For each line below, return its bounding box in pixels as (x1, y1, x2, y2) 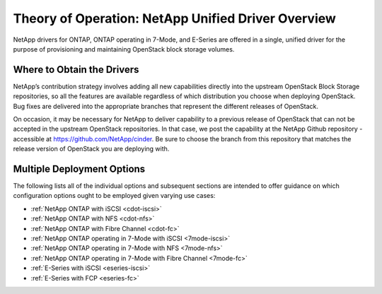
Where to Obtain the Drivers (13, 64, 139, 76)
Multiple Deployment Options (13, 163, 146, 175)
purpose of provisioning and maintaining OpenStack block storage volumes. (13, 45, 235, 53)
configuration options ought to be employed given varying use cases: (13, 192, 216, 200)
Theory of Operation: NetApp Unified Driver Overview (13, 11, 336, 26)
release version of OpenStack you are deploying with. (13, 145, 170, 153)
